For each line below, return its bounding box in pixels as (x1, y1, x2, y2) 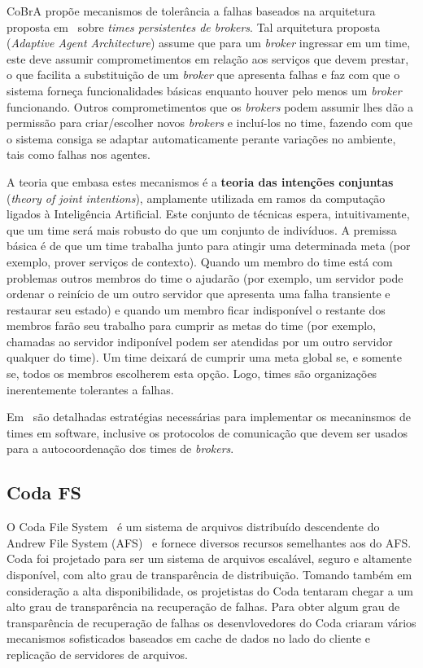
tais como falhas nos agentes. (7, 146, 150, 163)
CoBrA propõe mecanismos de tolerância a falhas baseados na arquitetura (7, 2, 376, 19)
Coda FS (7, 480, 82, 505)
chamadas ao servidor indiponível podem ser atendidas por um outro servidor (7, 332, 393, 349)
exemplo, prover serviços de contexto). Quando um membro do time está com (7, 253, 393, 270)
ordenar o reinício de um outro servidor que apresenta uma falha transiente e (7, 285, 390, 302)
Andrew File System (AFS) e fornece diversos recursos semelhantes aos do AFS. (7, 534, 412, 551)
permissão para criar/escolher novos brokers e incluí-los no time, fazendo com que (7, 114, 412, 131)
